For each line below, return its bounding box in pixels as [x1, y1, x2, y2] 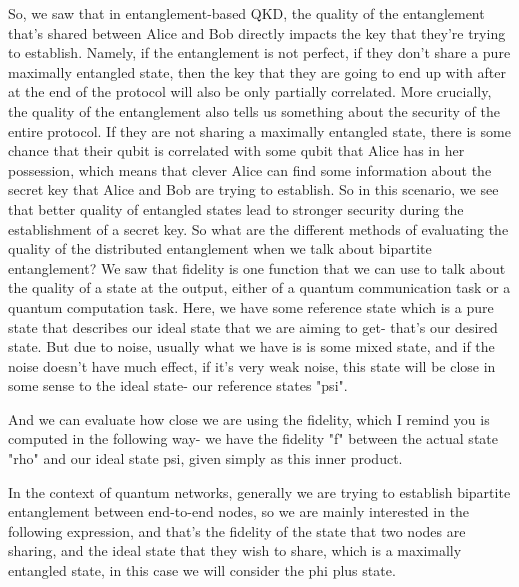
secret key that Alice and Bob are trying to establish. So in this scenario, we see [8, 179, 499, 200]
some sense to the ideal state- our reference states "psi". [8, 375, 348, 396]
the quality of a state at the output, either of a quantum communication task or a [8, 277, 511, 298]
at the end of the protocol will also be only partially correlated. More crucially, [8, 81, 492, 102]
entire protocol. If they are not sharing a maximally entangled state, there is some [8, 120, 511, 141]
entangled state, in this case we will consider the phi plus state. [8, 560, 396, 581]
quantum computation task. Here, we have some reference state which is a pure [8, 296, 494, 317]
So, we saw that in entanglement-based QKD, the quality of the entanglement [8, 3, 485, 23]
